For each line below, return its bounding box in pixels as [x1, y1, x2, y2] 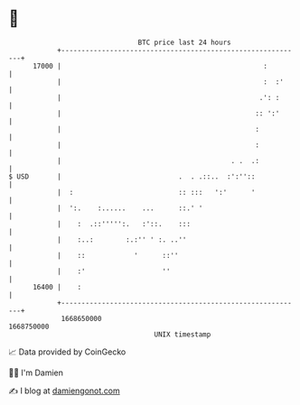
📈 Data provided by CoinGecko [8, 346, 127, 357]
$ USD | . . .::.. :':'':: [8, 171, 256, 181]
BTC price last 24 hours [137, 38, 231, 47]
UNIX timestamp [154, 329, 211, 339]
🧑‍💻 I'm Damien [8, 367, 64, 378]
